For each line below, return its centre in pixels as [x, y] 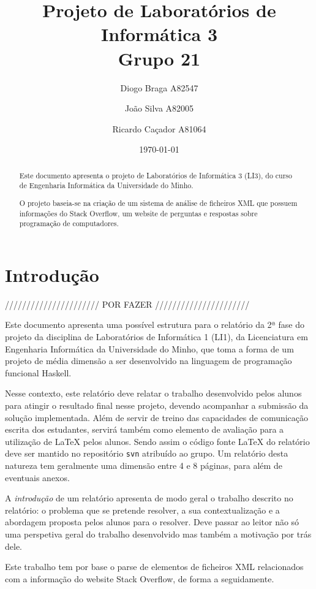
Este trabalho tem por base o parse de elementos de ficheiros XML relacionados [154, 567]
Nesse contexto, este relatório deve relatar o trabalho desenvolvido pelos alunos [153, 393]
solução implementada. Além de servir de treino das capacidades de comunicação [157, 417]
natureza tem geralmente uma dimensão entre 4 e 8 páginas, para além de [144, 465]
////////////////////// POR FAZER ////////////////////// [127, 304]
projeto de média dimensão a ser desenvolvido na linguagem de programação [149, 361]
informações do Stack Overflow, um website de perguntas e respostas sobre [138, 213]
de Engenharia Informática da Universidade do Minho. [106, 185]
